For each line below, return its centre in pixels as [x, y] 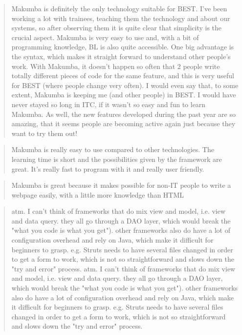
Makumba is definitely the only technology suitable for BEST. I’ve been [119, 8]
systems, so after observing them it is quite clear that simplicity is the [117, 28]
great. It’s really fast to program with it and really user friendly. [108, 168]
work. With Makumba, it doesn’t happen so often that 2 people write [116, 66]
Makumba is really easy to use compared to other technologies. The [113, 149]
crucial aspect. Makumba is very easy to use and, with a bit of [105, 37]
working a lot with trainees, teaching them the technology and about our [121, 18]
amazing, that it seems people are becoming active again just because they [123, 123]
